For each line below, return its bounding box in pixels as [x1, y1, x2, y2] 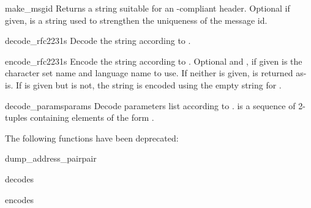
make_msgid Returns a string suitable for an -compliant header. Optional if [5, 2, 290, 14]
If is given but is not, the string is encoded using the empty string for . [15, 78, 282, 91]
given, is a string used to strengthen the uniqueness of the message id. [5, 13, 268, 26]
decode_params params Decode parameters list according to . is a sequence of [5, 99, 296, 112]
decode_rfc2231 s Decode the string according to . [5, 34, 191, 47]
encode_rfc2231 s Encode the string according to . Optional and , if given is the [5, 54, 302, 67]
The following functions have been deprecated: [5, 131, 179, 144]
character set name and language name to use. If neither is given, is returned [5, 66, 293, 79]
